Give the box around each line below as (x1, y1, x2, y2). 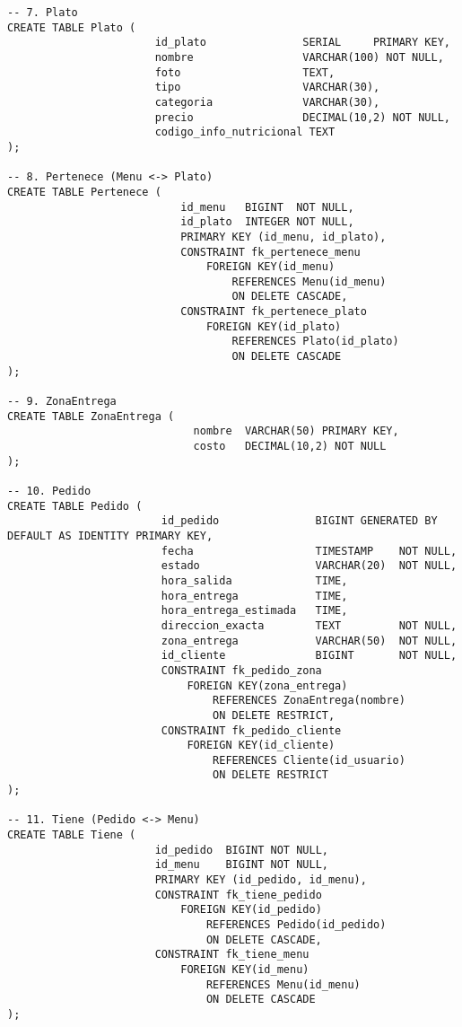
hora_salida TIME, (161, 574, 348, 587)
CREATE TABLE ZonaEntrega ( (7, 409, 175, 423)
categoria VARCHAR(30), (154, 95, 380, 109)
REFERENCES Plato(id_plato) (231, 335, 399, 348)
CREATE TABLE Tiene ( (7, 829, 136, 842)
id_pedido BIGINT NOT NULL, (154, 843, 328, 856)
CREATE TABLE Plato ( (7, 21, 136, 34)
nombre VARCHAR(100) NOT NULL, (154, 50, 444, 64)
